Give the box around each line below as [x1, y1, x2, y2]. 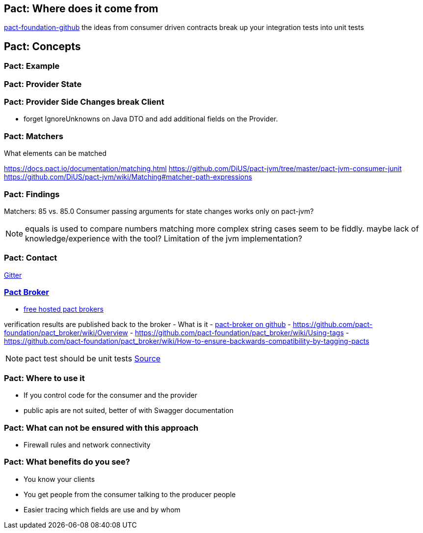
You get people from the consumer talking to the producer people [24, 490, 236, 499]
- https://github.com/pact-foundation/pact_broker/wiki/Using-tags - [130, 328, 349, 337]
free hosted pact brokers [24, 305, 104, 314]
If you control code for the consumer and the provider [24, 391, 198, 400]
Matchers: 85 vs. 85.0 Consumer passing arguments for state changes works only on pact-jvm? [4, 207, 314, 215]
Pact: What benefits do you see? [4, 457, 131, 467]
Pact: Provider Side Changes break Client [4, 97, 164, 107]
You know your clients [24, 474, 95, 483]
